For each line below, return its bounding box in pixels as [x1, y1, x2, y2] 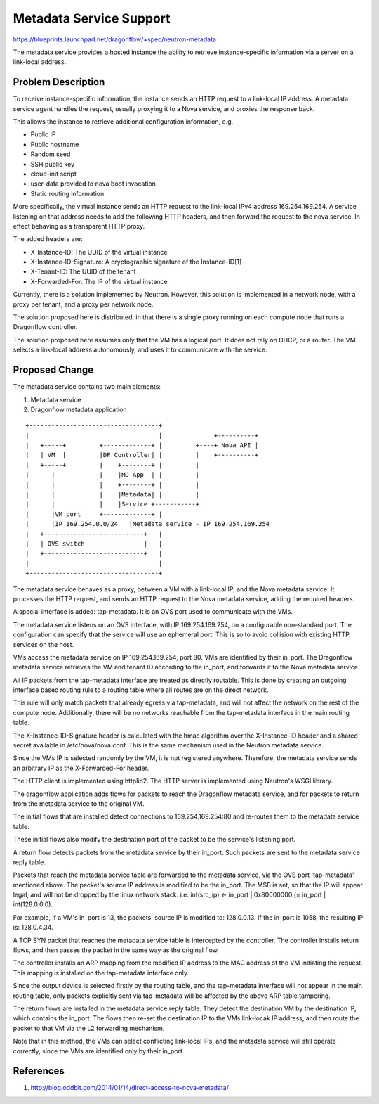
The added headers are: [13, 235, 83, 243]
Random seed [30, 150, 71, 158]
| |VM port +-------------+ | [25, 510, 163, 518]
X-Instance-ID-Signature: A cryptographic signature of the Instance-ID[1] [30, 257, 242, 267]
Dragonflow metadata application [30, 405, 127, 413]
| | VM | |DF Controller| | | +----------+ [25, 451, 259, 459]
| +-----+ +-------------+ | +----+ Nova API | [25, 442, 259, 449]
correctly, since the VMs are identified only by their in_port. [13, 1046, 185, 1055]
